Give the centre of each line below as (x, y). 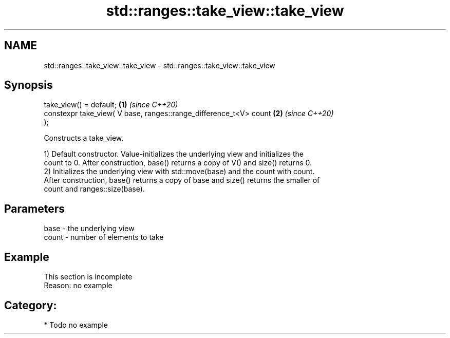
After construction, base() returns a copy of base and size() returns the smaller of (182, 180)
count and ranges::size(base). (94, 189)
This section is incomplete (88, 277)
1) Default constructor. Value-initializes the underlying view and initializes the (174, 154)
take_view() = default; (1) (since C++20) (111, 105)
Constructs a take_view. (84, 138)
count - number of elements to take (104, 237)
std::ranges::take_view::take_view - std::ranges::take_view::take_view (160, 65)
